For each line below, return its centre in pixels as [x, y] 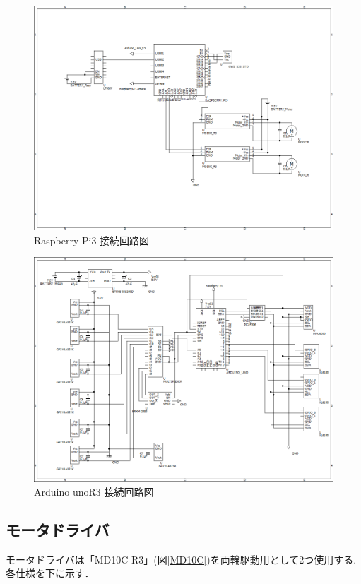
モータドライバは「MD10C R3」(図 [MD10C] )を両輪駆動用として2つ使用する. [181, 559]
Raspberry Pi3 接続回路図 [92, 240]
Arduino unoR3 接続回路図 [94, 491]
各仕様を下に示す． [50, 573]
